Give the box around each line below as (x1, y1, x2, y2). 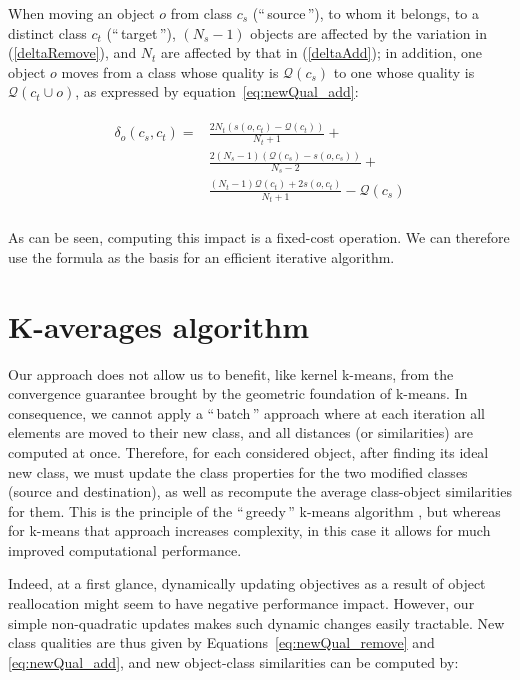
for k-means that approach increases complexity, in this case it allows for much (8, 520, 491, 541)
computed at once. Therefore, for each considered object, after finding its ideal (8, 441, 489, 462)
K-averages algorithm (8, 305, 310, 346)
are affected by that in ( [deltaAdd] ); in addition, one (161, 42, 483, 63)
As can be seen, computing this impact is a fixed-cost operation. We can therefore (8, 227, 510, 248)
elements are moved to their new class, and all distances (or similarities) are (8, 422, 473, 443)
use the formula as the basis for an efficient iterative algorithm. (8, 246, 395, 267)
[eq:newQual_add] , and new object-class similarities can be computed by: (8, 651, 459, 672)
